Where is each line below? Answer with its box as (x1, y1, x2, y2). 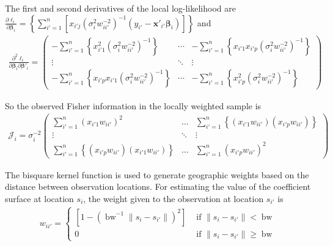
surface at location (5, 192, 74, 204)
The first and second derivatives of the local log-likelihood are (5, 2, 236, 14)
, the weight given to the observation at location (83, 192, 264, 204)
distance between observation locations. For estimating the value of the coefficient (5, 180, 311, 193)
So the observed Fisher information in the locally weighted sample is (5, 99, 262, 112)
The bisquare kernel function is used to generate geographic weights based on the (5, 168, 309, 181)
